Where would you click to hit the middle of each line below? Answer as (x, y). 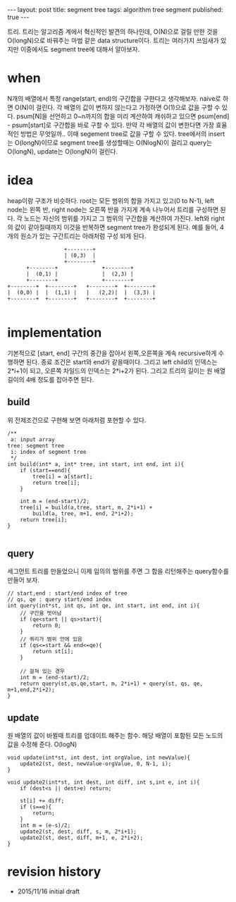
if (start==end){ (45, 470)
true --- (18, 17)
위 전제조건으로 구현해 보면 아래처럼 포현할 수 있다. (77, 420)
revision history (54, 872)
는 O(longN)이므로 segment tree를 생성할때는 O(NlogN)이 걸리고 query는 (110, 142)
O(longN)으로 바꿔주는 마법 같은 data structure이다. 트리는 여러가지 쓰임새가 (113, 41)
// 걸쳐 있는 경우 (43, 672)
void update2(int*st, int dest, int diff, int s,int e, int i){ (104, 783)
